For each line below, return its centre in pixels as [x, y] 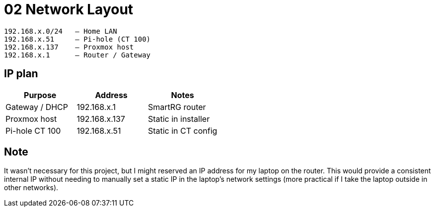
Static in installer [179, 119]
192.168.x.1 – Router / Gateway [77, 55]
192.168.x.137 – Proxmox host [69, 47]
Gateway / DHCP [37, 107]
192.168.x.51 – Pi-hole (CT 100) [77, 39]
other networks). [31, 188]
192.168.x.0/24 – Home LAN [61, 31]
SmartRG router [177, 107]
